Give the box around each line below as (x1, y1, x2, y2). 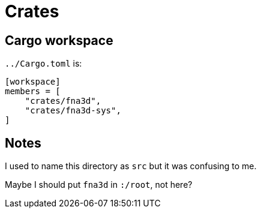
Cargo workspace (5, 32, 113, 48)
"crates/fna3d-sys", (25, 106, 121, 116)
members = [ (5, 86, 61, 97)
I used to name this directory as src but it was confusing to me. (5, 161, 257, 172)
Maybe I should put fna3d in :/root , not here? (5, 179, 193, 190)
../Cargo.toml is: (5, 58, 82, 69)
